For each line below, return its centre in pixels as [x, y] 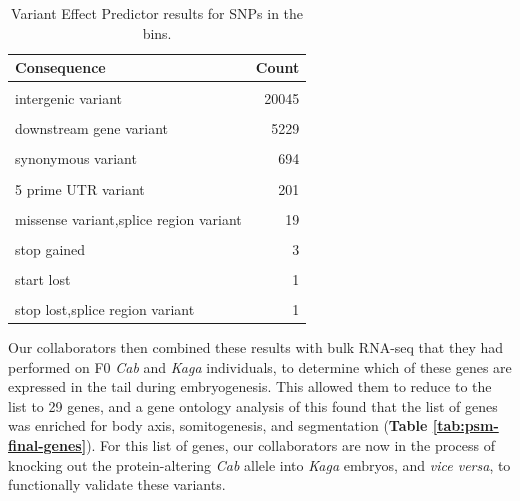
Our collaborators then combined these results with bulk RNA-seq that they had [256, 347]
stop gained [50, 248]
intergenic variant [69, 98]
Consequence [60, 67]
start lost [43, 278]
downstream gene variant [91, 128]
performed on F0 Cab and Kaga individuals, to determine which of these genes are [260, 366]
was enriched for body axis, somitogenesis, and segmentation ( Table [218, 425]
